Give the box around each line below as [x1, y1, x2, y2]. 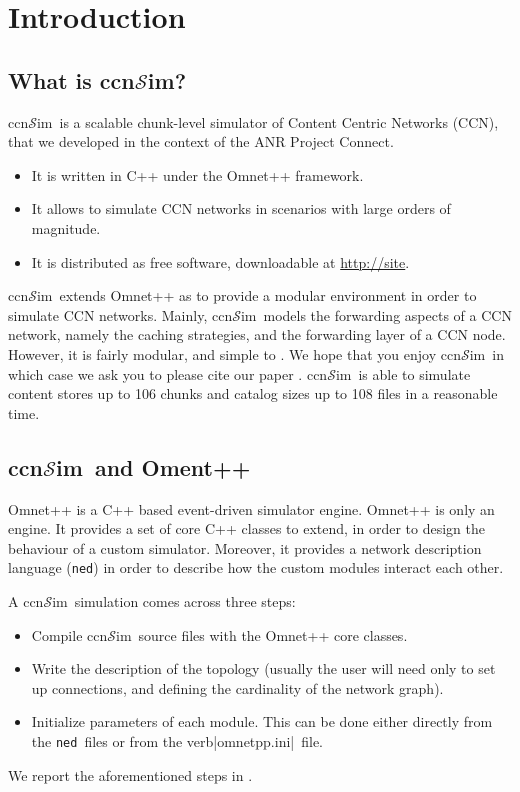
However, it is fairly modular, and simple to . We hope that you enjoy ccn [8, 343, 461, 364]
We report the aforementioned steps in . [8, 764, 253, 785]
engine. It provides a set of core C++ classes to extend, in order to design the [8, 518, 485, 539]
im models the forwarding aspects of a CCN [240, 304, 512, 325]
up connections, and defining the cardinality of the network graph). [31, 677, 444, 698]
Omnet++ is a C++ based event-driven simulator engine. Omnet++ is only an [8, 498, 495, 519]
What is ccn [8, 64, 135, 95]
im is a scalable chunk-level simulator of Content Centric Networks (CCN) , [36, 111, 499, 132]
